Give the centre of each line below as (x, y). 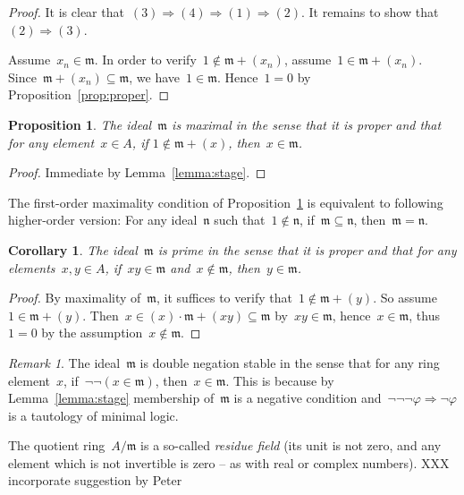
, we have (155, 77)
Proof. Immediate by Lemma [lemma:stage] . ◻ (137, 172)
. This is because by (280, 380)
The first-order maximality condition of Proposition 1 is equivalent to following (226, 202)
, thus (425, 315)
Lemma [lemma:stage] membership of (111, 398)
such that (240, 220)
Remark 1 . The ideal (64, 362)
